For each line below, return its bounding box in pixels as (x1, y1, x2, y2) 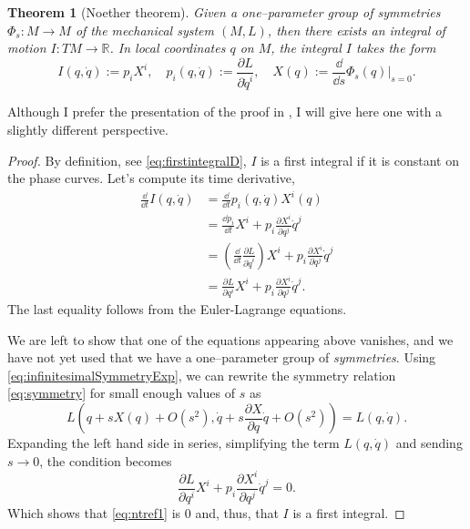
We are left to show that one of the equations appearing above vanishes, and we (7, 330, 454, 349)
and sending (395, 433, 463, 453)
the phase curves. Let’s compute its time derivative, (7, 168, 295, 188)
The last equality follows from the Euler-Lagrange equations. (7, 300, 347, 319)
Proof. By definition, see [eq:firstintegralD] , (7, 150, 247, 169)
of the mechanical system (75, 20, 214, 39)
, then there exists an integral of (267, 20, 445, 39)
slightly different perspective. (7, 120, 169, 138)
